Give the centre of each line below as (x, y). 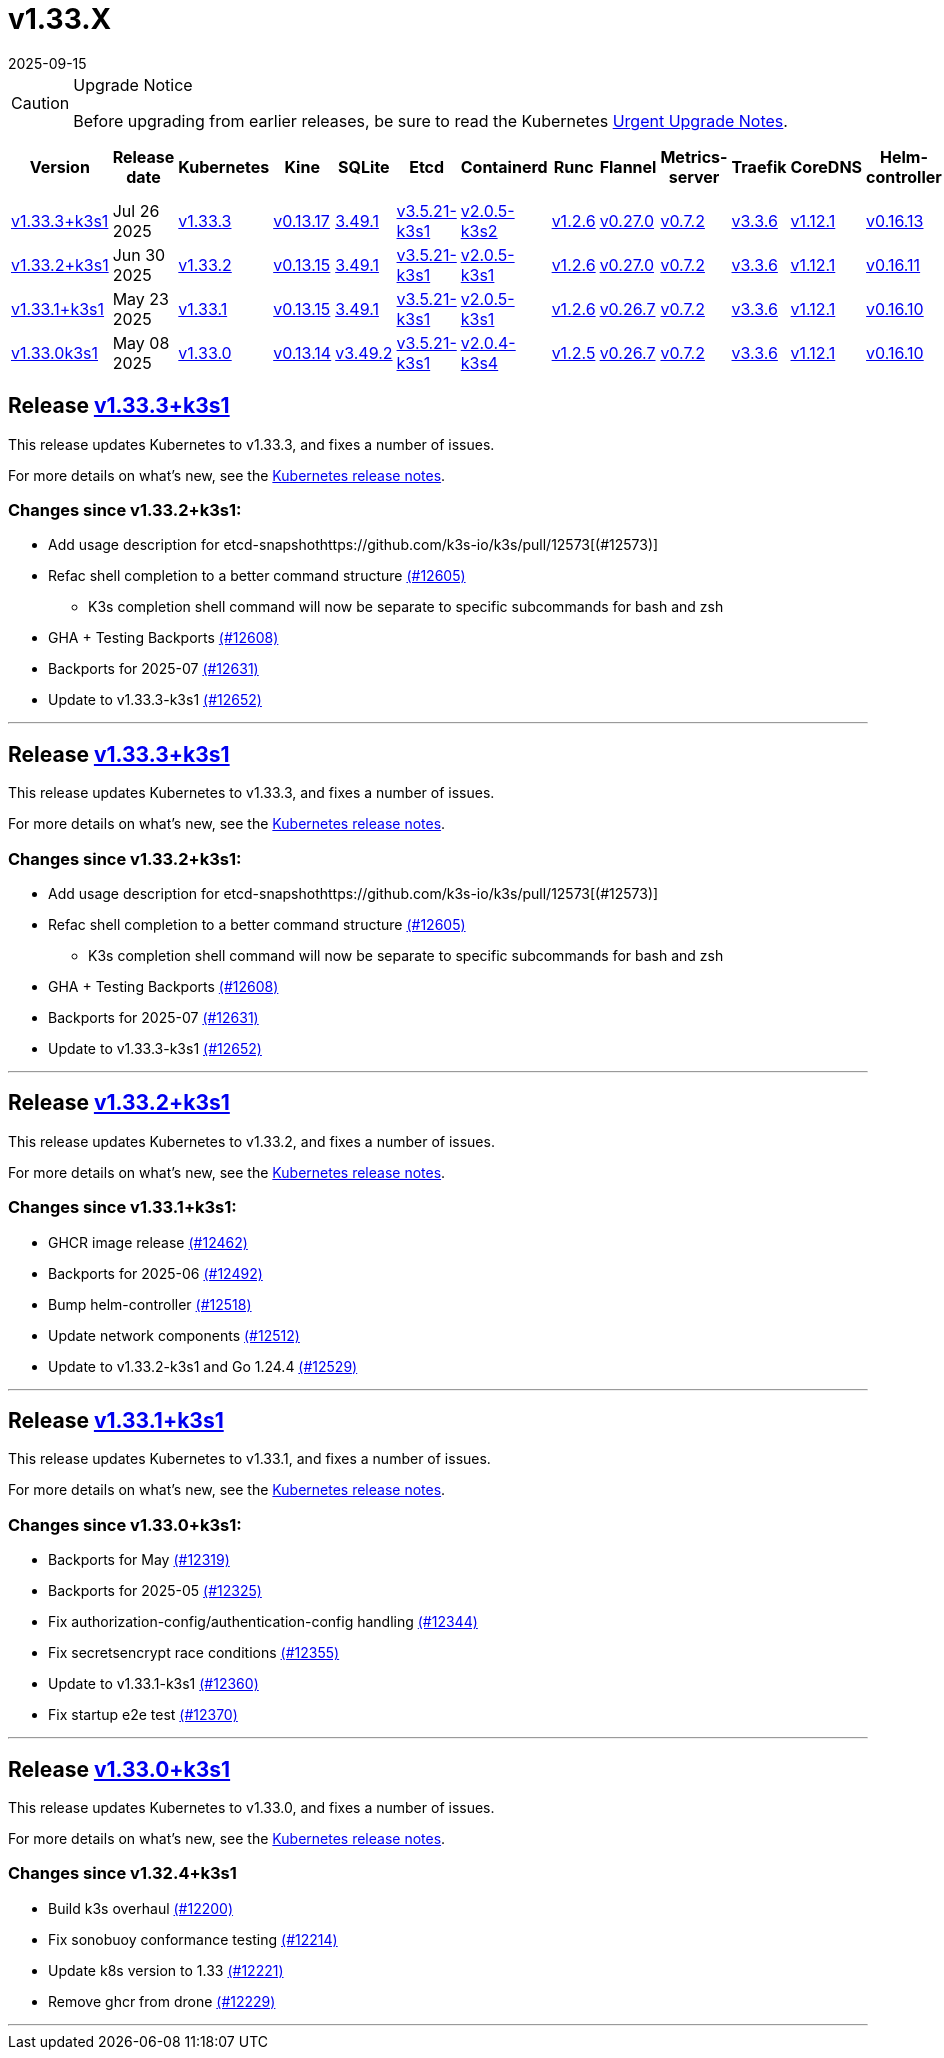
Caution (40, 102)
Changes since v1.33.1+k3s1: (122, 1207)
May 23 (140, 298)
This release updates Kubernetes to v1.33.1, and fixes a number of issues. (249, 1459)
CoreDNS (826, 166)
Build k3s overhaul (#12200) (141, 1908)
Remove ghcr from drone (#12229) (162, 2001)
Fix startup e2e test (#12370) (143, 1715)
